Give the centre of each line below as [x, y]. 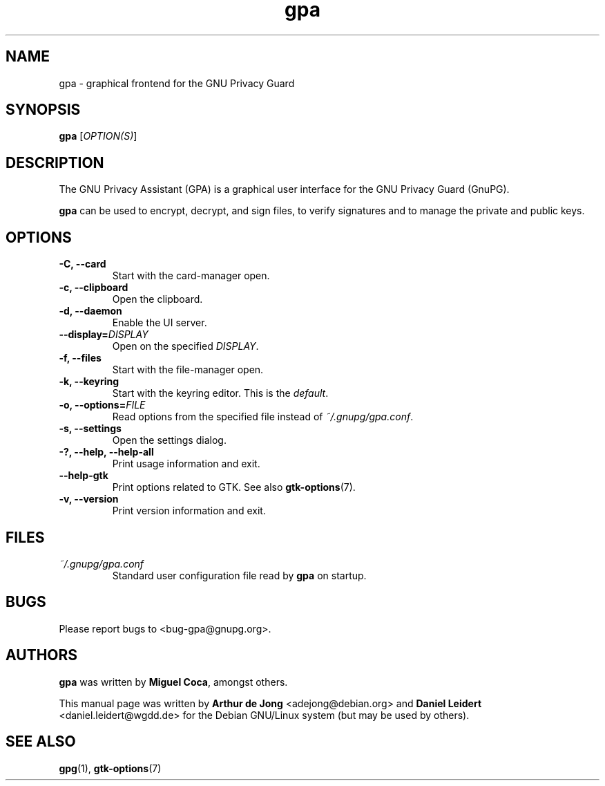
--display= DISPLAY [104, 335]
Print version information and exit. [189, 511]
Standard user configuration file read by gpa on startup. [239, 575]
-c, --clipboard [94, 288]
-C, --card [83, 264]
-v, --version [89, 499]
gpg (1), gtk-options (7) [110, 768]
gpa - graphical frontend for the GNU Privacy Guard [177, 83]
